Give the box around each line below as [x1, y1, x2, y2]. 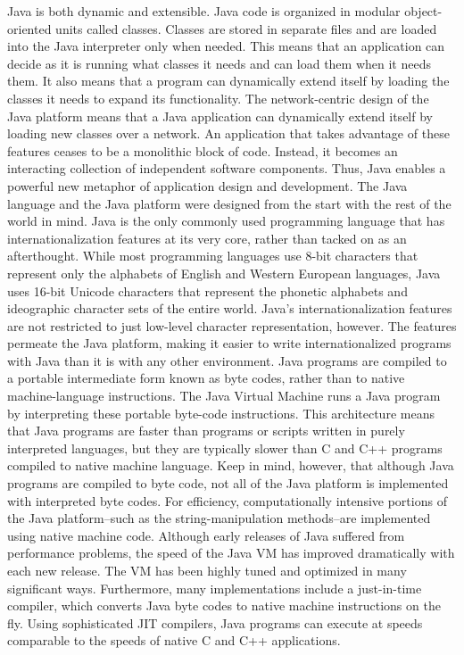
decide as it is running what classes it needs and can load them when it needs [7, 54, 431, 72]
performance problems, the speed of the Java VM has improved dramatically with [7, 543, 455, 562]
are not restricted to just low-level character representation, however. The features [7, 316, 457, 335]
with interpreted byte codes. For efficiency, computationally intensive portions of [7, 491, 447, 510]
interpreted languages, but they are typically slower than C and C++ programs [7, 438, 443, 457]
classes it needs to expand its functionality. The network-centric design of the [7, 88, 429, 107]
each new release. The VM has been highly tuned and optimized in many [7, 561, 407, 579]
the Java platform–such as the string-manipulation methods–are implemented [7, 509, 431, 527]
